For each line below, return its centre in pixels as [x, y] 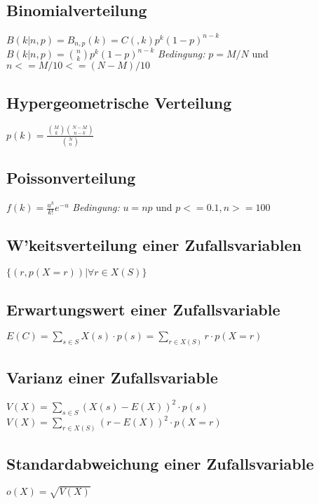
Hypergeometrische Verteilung [119, 102]
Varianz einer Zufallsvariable [112, 377]
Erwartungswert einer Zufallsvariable [143, 309]
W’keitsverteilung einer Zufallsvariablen [154, 245]
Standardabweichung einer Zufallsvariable [160, 463]
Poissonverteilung [71, 178]
